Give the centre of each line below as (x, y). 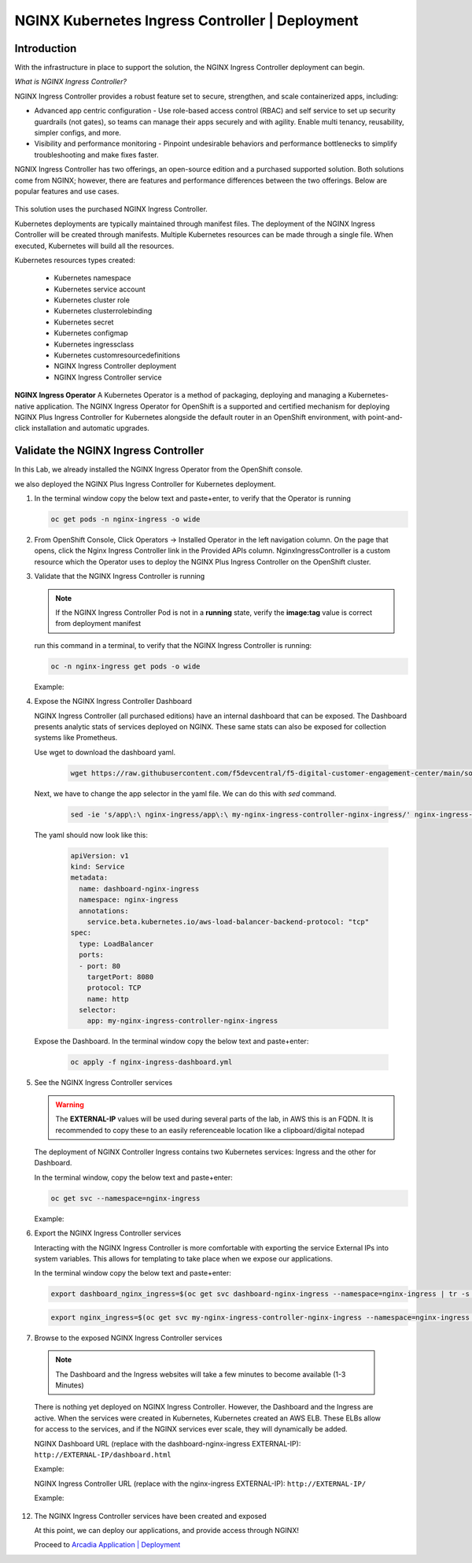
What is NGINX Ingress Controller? (71, 82)
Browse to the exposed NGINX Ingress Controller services (128, 1338)
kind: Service (98, 867)
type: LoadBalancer (116, 944)
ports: (92, 955)
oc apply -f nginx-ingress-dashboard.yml (151, 1062)
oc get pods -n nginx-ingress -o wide (125, 519)
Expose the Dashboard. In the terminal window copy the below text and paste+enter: (171, 1041)
